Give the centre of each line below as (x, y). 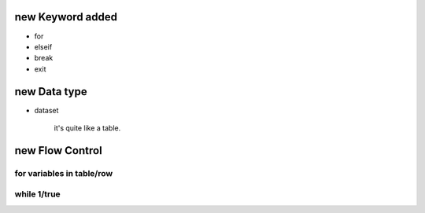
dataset (46, 110)
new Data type (51, 92)
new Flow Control (58, 151)
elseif (43, 46)
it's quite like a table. (87, 128)
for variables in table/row (64, 173)
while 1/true (37, 194)
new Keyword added (66, 17)
